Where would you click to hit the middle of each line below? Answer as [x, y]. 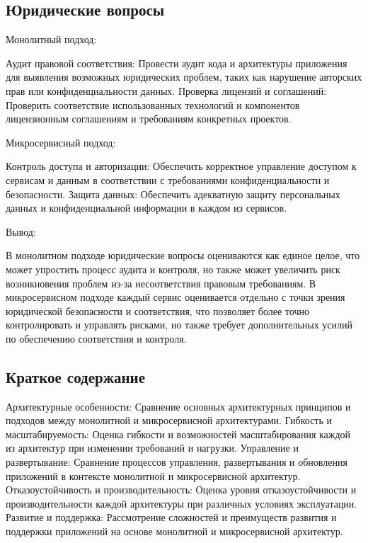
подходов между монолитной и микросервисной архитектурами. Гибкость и [169, 420]
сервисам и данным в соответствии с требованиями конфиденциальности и [168, 179]
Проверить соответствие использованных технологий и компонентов [153, 104]
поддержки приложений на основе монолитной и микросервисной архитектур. [174, 531]
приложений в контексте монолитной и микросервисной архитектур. [153, 475]
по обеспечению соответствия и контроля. [96, 338]
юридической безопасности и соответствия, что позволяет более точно [157, 310]
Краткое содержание [75, 376]
